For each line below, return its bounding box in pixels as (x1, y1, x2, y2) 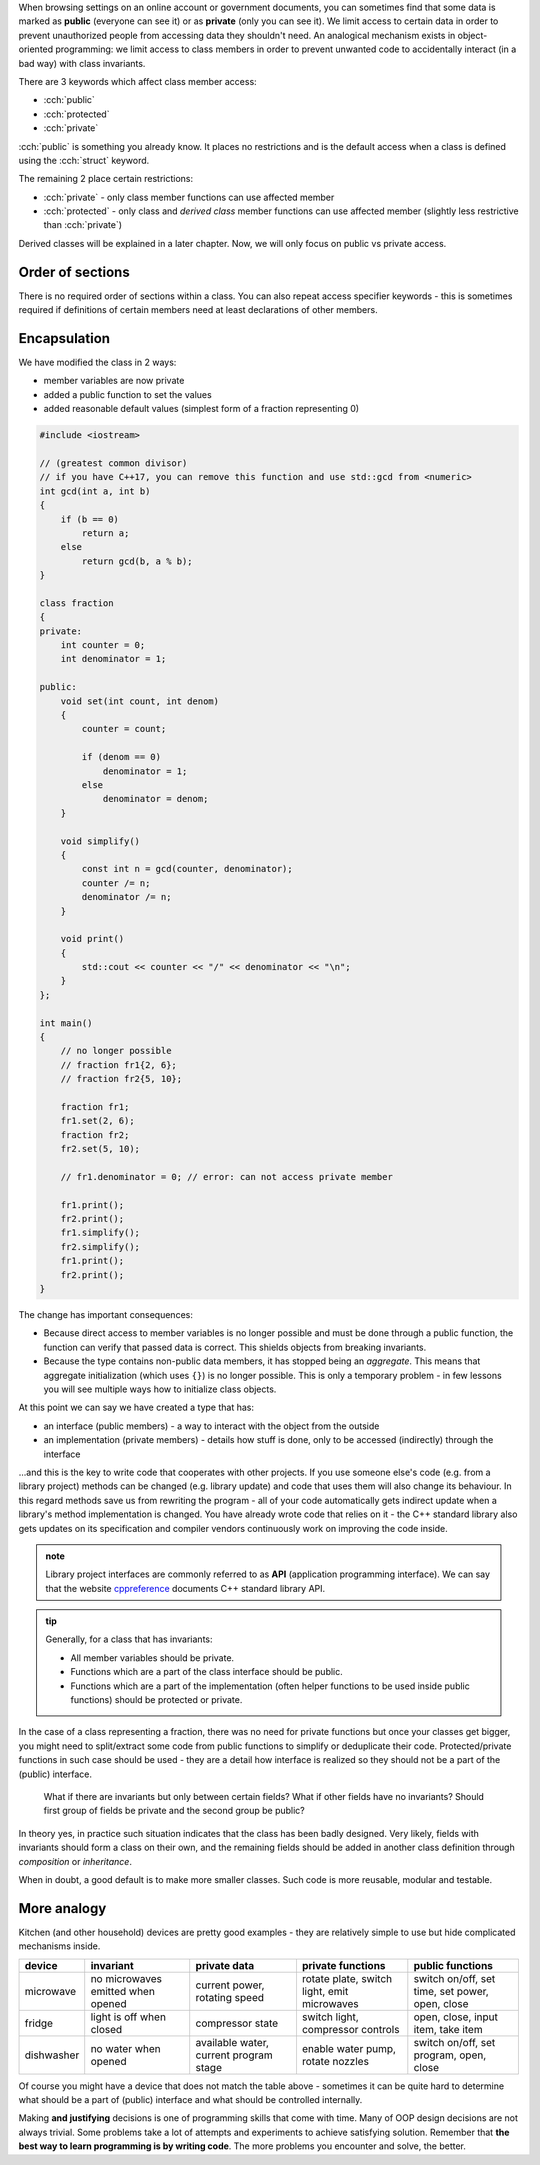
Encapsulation (18, 330, 110, 347)
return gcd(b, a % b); (81, 555, 194, 567)
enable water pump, (301, 2041, 397, 2055)
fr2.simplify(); (60, 1241, 140, 1252)
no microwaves (90, 1971, 163, 1985)
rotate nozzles (301, 2054, 370, 2068)
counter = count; (81, 723, 167, 735)
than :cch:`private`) (43, 219, 123, 231)
